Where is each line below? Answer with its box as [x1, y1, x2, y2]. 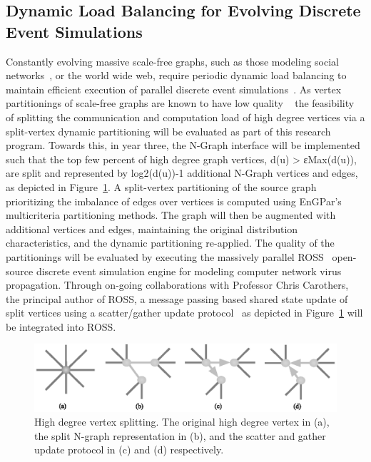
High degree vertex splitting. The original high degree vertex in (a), [34, 414, 330, 429]
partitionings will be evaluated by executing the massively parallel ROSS [6, 249, 324, 264]
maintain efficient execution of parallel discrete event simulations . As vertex [6, 81, 342, 96]
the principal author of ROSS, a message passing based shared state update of [6, 291, 348, 306]
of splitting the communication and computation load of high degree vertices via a [6, 109, 365, 124]
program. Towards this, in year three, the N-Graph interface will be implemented [6, 138, 360, 153]
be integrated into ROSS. [6, 319, 116, 334]
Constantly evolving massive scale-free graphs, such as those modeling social [6, 53, 339, 68]
